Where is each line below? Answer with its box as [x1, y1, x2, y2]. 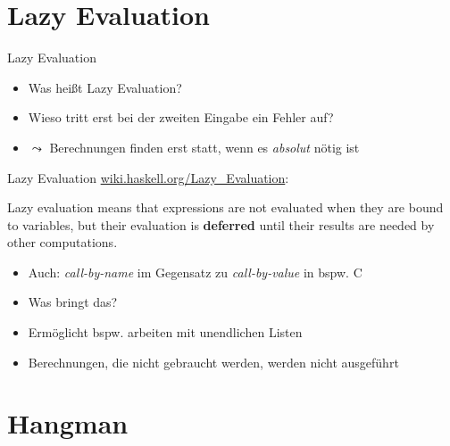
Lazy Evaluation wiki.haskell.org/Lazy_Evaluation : [7, 168, 289, 186]
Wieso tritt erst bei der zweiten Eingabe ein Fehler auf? [28, 108, 334, 127]
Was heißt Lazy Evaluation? [28, 78, 182, 96]
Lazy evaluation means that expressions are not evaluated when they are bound [7, 198, 444, 217]
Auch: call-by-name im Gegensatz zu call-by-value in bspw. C [28, 262, 362, 281]
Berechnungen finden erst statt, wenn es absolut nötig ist [49, 137, 360, 156]
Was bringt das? [28, 293, 118, 311]
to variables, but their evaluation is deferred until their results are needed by [7, 215, 435, 234]
